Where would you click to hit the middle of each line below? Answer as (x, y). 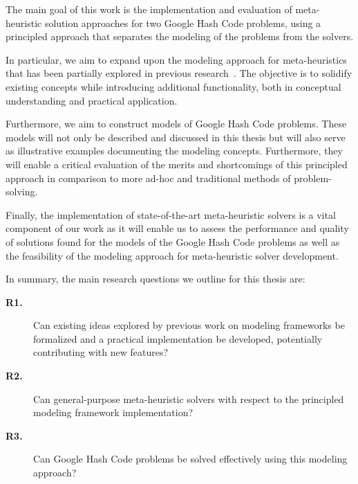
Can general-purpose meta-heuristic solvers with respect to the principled (189, 398)
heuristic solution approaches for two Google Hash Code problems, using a (163, 23)
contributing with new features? (101, 352)
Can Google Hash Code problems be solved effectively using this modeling (190, 459)
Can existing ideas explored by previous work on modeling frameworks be (189, 325)
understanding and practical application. (92, 100)
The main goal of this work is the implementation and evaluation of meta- (163, 9)
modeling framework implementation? (113, 412)
